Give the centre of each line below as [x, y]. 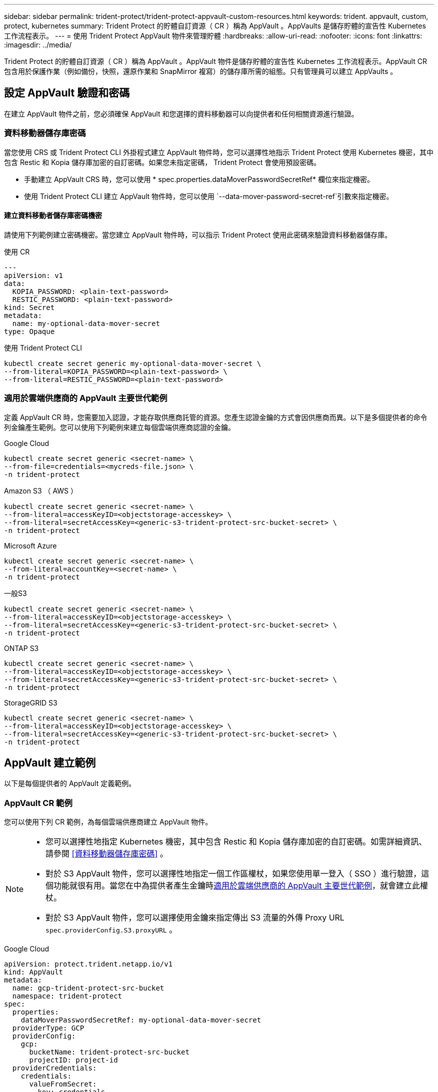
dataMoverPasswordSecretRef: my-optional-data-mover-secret [141, 1020]
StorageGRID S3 [31, 702]
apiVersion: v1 [34, 275]
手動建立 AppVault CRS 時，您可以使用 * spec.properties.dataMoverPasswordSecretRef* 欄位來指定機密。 [199, 179]
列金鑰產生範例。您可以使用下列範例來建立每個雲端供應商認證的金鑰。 [119, 427]
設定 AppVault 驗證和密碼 [67, 93]
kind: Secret [29, 307]
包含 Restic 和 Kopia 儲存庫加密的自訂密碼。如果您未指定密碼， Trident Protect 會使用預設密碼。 [162, 162]
